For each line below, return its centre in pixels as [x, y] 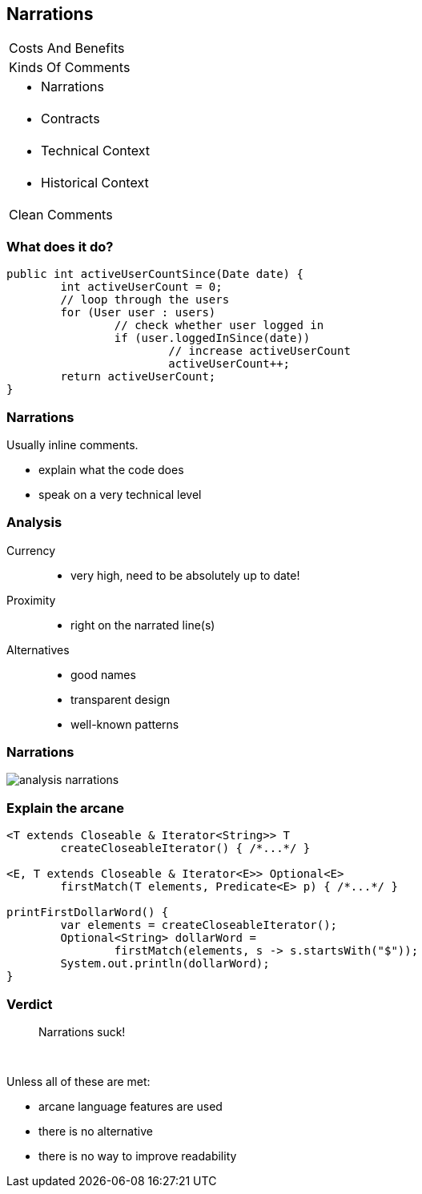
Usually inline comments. [72, 444]
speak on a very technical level [120, 494]
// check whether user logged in [219, 326]
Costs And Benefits [67, 48]
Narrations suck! [82, 1031]
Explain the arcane [65, 808]
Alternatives [38, 649]
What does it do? [60, 246]
